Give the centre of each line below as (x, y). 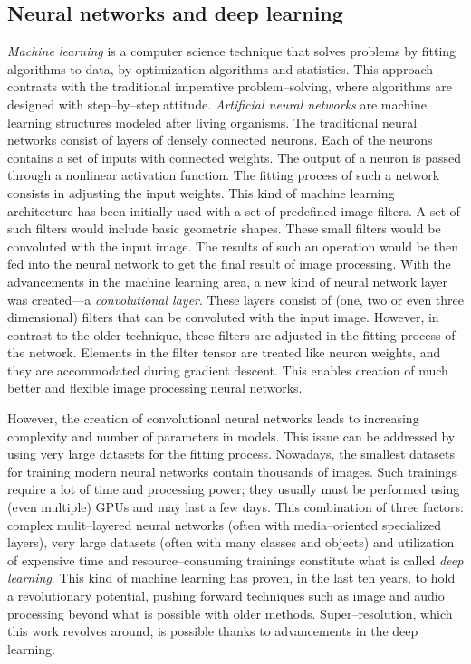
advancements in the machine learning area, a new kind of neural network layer (227, 281)
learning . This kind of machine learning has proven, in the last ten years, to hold (231, 578)
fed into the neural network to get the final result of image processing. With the (229, 264)
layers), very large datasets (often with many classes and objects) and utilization (231, 542)
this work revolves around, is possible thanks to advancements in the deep (213, 631)
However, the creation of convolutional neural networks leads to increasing (213, 418)
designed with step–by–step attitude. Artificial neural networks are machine (217, 104)
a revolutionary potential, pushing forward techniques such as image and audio (226, 596)
